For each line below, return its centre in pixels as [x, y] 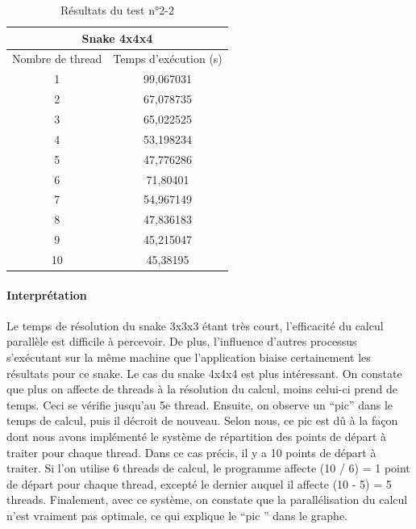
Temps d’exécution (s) [168, 59]
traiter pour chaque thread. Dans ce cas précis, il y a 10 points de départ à [191, 452]
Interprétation [47, 294]
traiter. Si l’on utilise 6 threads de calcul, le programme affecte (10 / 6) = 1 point [208, 468]
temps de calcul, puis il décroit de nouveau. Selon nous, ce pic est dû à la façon [202, 420]
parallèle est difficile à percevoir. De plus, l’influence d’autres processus [182, 341]
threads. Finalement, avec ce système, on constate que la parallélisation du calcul [207, 500]
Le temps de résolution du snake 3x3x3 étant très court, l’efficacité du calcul [195, 325]
